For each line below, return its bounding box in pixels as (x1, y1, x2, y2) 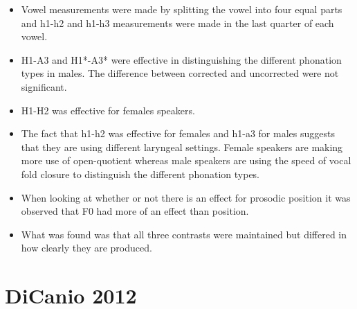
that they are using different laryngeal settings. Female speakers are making (21, 139, 343, 154)
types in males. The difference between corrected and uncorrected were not (21, 66, 339, 80)
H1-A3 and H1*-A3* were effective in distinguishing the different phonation (21, 52, 342, 67)
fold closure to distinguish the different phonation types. (21, 166, 259, 181)
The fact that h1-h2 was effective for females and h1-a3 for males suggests (21, 126, 335, 141)
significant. (21, 79, 67, 94)
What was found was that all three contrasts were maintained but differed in (21, 227, 347, 241)
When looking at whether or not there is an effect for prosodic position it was (21, 190, 351, 204)
